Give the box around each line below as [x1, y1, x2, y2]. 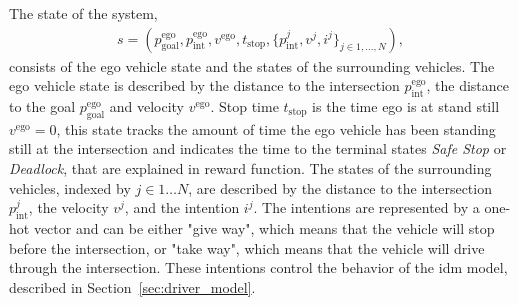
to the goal [9, 96, 76, 117]
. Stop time [210, 96, 279, 117]
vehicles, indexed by [9, 177, 131, 198]
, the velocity [28, 197, 109, 218]
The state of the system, [9, 3, 158, 23]
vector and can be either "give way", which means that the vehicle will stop [33, 217, 495, 238]
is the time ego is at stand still [312, 96, 500, 117]
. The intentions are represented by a [253, 197, 480, 218]
